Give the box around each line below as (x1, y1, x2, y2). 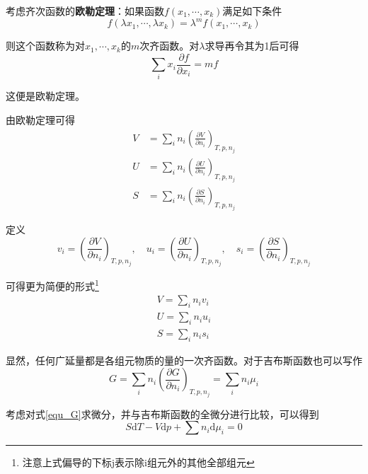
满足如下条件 (222, 4, 282, 18)
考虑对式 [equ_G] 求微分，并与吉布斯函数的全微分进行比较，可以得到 (6, 406, 319, 421)
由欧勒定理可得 (6, 112, 75, 127)
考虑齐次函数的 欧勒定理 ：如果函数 (6, 4, 164, 18)
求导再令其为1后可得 (205, 38, 299, 53)
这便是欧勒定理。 (6, 88, 85, 103)
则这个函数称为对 (6, 38, 85, 53)
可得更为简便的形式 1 (6, 277, 99, 293)
